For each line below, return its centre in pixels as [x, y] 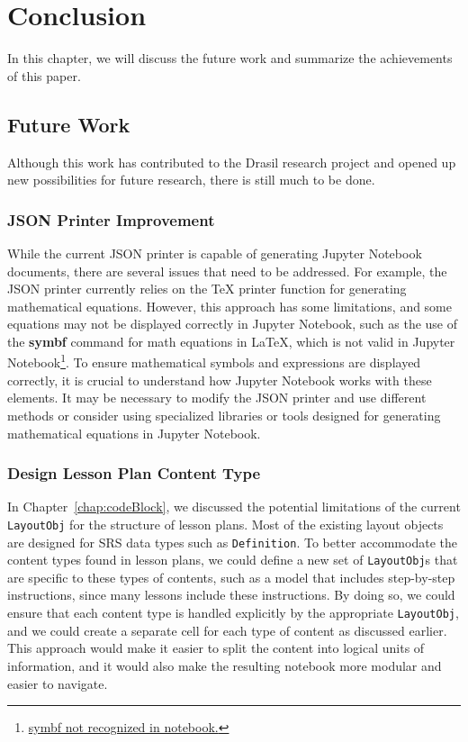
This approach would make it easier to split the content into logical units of [216, 648]
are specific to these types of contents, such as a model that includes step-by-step [231, 577]
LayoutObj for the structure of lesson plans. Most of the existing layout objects [225, 524]
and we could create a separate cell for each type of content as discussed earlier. [227, 630]
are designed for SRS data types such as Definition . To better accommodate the [232, 542]
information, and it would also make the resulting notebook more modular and [225, 665]
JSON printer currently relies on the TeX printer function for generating [207, 289]
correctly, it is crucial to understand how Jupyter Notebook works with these [220, 380]
